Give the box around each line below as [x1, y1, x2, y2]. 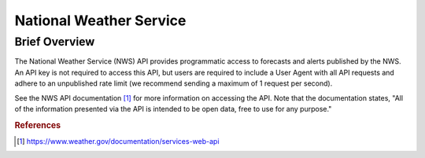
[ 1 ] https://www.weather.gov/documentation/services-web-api [17, 137, 220, 145]
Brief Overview [14, 35, 95, 49]
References [14, 119, 61, 130]
